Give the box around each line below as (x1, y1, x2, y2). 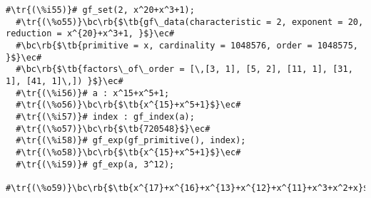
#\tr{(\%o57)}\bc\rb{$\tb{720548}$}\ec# (16, 123, 210, 134)
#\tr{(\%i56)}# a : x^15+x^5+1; (16, 88, 170, 98)
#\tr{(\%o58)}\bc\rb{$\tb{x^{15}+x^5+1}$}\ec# (16, 147, 241, 157)
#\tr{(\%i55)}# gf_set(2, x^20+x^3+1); (6, 5, 195, 15)
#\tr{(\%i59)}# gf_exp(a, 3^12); (16, 159, 175, 170)
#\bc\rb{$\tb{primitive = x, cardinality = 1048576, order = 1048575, (16, 40, 358, 51)
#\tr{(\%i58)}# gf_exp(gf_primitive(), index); (16, 135, 246, 146)
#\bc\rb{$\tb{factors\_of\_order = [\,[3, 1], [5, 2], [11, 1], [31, (16, 64, 353, 75)
